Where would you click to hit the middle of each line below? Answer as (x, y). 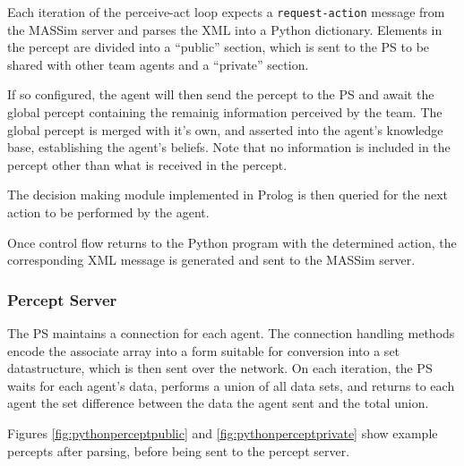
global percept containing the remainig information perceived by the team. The (225, 112)
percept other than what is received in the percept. (147, 164)
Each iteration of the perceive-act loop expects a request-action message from (226, 12)
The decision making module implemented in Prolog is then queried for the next (228, 195)
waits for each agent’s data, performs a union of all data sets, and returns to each (231, 385)
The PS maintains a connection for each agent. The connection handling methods (231, 333)
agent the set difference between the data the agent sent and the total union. (218, 403)
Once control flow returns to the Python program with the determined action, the (232, 242)
